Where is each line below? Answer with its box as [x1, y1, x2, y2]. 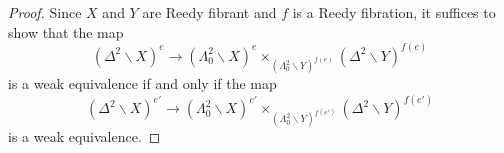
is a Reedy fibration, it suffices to [292, 2, 496, 22]
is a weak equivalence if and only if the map [8, 73, 277, 94]
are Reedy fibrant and [142, 2, 277, 22]
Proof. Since [8, 2, 82, 22]
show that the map [8, 21, 124, 42]
